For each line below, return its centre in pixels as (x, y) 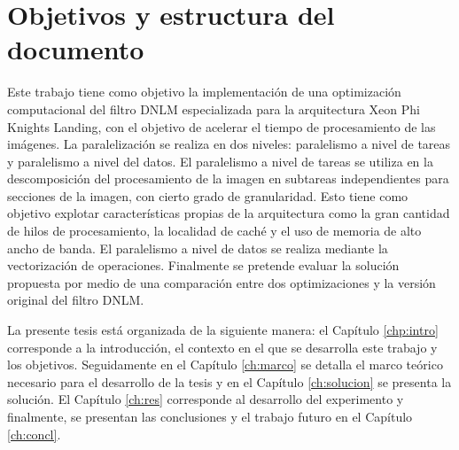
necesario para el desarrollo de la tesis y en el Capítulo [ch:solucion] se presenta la (229, 381)
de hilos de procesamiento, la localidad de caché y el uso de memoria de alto (214, 231)
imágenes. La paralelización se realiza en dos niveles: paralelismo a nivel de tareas (229, 144)
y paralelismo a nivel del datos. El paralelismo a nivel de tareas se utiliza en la (220, 161)
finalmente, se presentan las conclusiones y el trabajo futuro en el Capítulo (210, 416)
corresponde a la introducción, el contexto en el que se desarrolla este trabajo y (222, 347)
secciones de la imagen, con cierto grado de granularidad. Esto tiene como (208, 195)
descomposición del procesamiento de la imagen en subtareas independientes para (228, 178)
